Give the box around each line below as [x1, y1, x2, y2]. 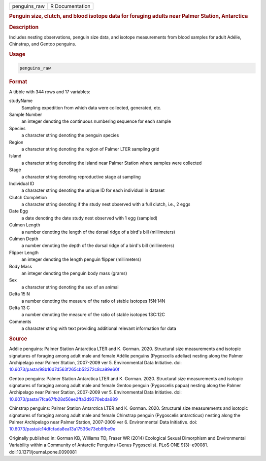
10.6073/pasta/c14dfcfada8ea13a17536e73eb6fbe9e [9, 426, 116, 432]
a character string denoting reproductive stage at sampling [21, 174, 141, 179]
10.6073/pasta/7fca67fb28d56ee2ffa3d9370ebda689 [9, 396, 118, 402]
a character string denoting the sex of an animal [21, 284, 119, 290]
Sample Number [9, 111, 42, 117]
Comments [9, 319, 32, 324]
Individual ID [9, 180, 34, 186]
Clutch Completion [9, 194, 47, 200]
